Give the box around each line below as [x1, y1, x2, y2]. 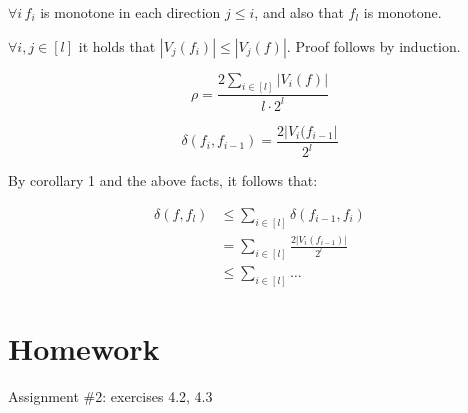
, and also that [254, 2, 344, 22]
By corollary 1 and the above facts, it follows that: [8, 170, 318, 191]
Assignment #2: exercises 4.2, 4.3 [8, 385, 213, 406]
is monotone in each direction [40, 2, 221, 22]
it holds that [78, 35, 156, 56]
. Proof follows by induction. [286, 35, 461, 56]
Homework [8, 328, 160, 368]
